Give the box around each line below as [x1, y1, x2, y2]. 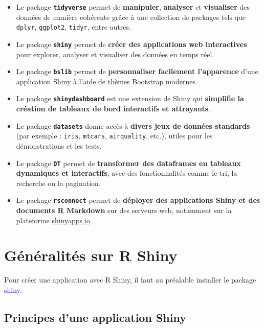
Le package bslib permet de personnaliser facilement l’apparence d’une [16, 66, 258, 77]
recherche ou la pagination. [16, 177, 101, 188]
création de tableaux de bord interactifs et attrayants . [16, 103, 210, 114]
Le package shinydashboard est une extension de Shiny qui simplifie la [16, 93, 244, 104]
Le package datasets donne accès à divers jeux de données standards [16, 120, 250, 131]
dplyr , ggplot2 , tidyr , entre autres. [16, 21, 131, 32]
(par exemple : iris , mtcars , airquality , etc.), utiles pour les [16, 130, 213, 141]
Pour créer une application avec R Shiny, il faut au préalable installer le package [4, 274, 256, 285]
